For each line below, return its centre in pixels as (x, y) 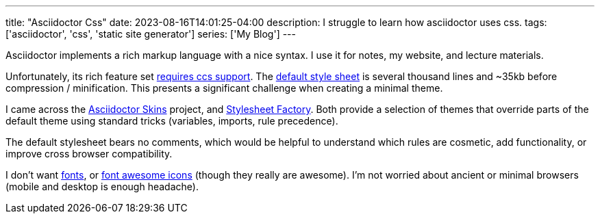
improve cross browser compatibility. (89, 154)
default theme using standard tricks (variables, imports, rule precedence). (172, 121)
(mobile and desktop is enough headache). (102, 186)
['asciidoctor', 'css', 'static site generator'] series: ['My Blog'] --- (151, 34)
